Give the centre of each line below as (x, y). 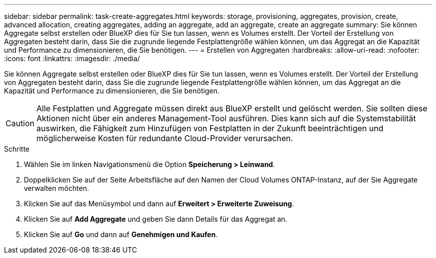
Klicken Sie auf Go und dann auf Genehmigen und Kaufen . (121, 234)
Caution (20, 123)
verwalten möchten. (56, 188)
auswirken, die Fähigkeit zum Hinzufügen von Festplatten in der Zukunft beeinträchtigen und (210, 128)
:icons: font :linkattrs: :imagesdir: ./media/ (72, 58)
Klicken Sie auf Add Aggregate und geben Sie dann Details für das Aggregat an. (156, 219)
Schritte (17, 149)
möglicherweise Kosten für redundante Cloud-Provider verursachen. (165, 138)
